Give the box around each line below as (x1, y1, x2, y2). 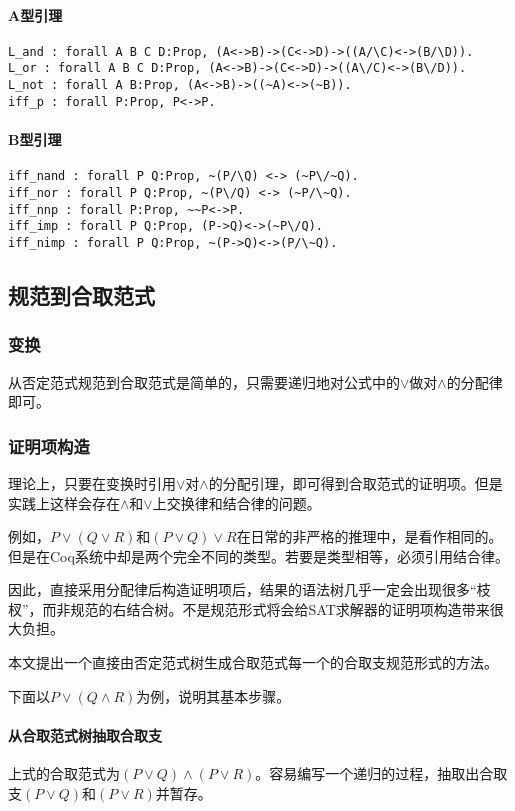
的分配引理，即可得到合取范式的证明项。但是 (208, 472, 503, 493)
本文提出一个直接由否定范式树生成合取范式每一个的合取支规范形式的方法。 (8, 652, 498, 673)
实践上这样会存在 (8, 492, 120, 513)
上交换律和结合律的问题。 (152, 492, 321, 513)
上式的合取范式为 (8, 763, 120, 784)
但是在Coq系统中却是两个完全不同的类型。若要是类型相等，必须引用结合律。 (8, 545, 509, 566)
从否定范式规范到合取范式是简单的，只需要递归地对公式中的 (8, 371, 400, 392)
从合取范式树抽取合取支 (8, 724, 162, 745)
